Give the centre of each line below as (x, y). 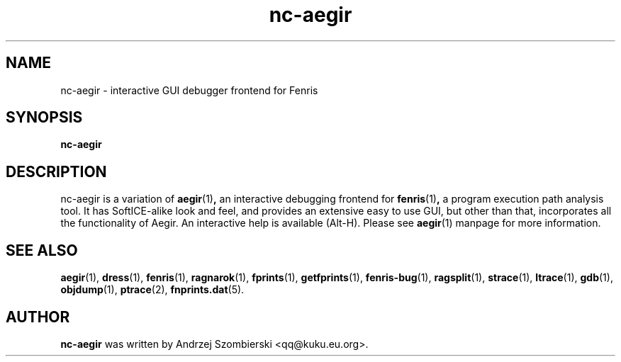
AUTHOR (38, 317)
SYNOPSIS (44, 118)
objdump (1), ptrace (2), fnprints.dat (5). (152, 290)
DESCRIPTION (56, 171)
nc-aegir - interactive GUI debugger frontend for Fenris (189, 90)
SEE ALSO (42, 250)
